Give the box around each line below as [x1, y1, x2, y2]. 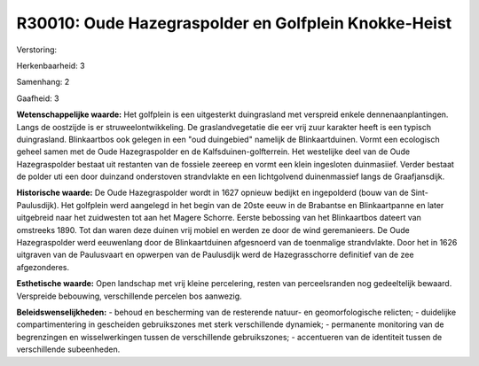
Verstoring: [16, 44, 58, 55]
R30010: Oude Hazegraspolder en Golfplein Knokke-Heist [16, 13, 452, 33]
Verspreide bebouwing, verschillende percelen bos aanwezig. [16, 291, 243, 301]
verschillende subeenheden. [16, 344, 121, 354]
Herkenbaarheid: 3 [16, 60, 85, 71]
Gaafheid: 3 [16, 93, 59, 104]
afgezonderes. [16, 261, 70, 272]
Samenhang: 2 [16, 76, 70, 88]
